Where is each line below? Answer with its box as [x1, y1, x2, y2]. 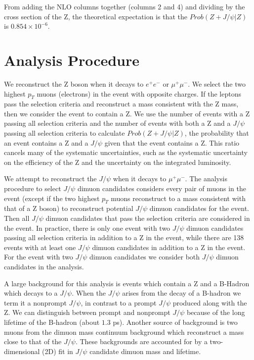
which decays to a [4, 288, 58, 298]
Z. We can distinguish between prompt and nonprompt [4, 307, 170, 317]
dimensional [4, 346, 40, 356]
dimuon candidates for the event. [149, 203, 249, 213]
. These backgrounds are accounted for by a [75, 336, 208, 347]
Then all [4, 213, 30, 223]
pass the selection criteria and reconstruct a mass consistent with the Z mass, [4, 99, 239, 109]
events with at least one [4, 242, 76, 252]
